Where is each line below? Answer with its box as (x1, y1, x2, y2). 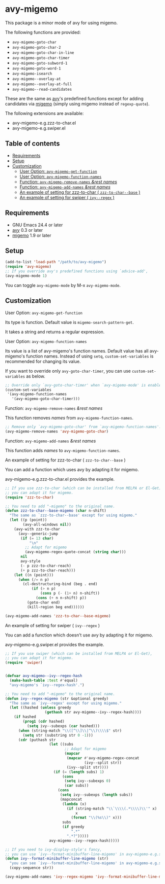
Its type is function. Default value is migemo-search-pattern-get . (5, 319, 134, 325)
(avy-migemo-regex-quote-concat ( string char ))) (25, 550, 126, 555)
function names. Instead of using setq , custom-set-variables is (26, 353, 154, 359)
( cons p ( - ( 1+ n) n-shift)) (40, 591, 100, 596)
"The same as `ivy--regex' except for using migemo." (9, 701, 122, 706)
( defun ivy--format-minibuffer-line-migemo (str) (5, 856, 109, 861)
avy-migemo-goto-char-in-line (12, 50, 75, 55)
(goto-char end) (27, 600, 60, 605)
